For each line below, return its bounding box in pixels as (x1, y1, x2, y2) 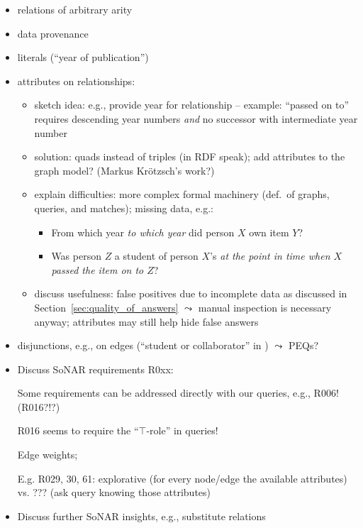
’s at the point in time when (210, 248, 330, 263)
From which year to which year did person (51, 224, 235, 239)
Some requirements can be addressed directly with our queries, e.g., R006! (17, 385, 339, 400)
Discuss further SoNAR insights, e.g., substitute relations (17, 508, 266, 523)
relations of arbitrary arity (17, 2, 133, 16)
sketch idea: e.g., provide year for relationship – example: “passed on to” (34, 97, 349, 112)
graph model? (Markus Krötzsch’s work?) (34, 163, 215, 177)
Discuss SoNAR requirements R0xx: (17, 361, 174, 376)
